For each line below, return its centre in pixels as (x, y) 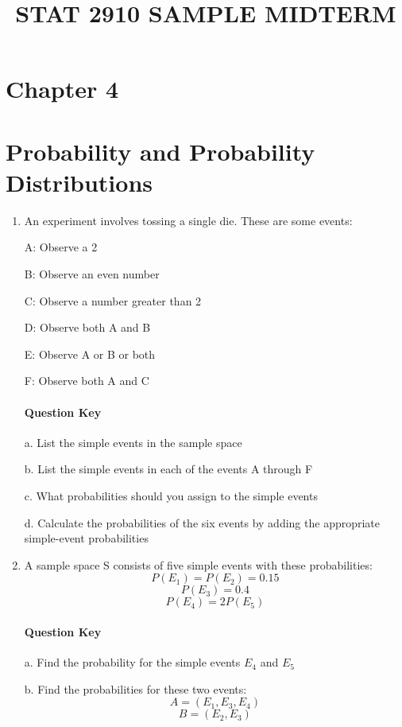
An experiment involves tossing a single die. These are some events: (188, 220)
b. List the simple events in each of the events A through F (168, 469)
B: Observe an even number (92, 274)
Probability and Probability (160, 151)
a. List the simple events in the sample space (133, 442)
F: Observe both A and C (87, 381)
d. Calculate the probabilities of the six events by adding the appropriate (202, 522)
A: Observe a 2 (61, 247)
